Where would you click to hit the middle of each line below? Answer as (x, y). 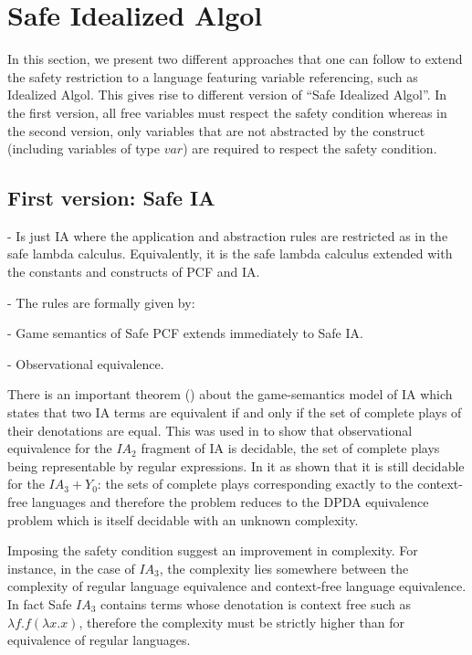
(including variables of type (84, 148)
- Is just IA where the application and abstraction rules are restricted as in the (228, 235)
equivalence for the (60, 448)
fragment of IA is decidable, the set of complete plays (290, 448)
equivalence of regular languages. (99, 640)
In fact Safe (40, 603)
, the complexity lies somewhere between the (284, 568)
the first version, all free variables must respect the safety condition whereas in (227, 112)
